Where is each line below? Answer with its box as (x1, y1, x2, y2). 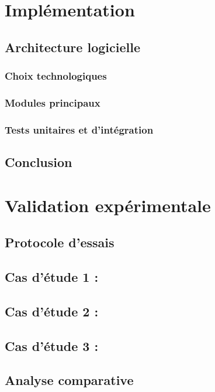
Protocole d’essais (5, 233, 115, 251)
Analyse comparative (5, 371, 134, 389)
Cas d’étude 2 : (5, 302, 99, 320)
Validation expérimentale (5, 193, 211, 217)
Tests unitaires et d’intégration (5, 122, 154, 137)
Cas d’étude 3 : (5, 336, 99, 354)
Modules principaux (5, 95, 100, 110)
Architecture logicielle (5, 38, 140, 56)
